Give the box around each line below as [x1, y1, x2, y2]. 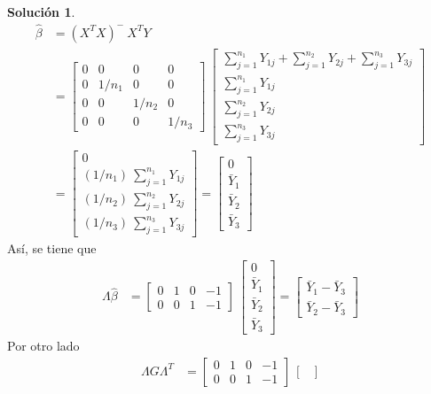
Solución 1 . [7, 3, 75, 20]
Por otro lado [7, 336, 80, 355]
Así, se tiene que [7, 239, 97, 258]
